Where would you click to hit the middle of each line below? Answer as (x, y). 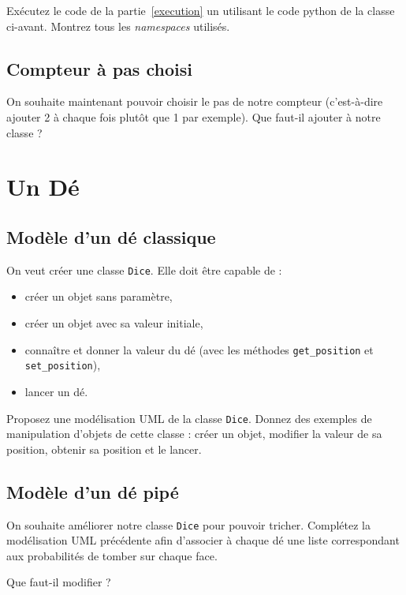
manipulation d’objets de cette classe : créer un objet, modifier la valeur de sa (194, 434)
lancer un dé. (56, 391)
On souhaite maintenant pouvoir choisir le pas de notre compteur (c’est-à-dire (195, 101)
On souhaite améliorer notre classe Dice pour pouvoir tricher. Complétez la (188, 524)
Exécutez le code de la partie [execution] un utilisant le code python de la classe (201, 10)
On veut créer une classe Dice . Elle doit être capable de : (144, 269)
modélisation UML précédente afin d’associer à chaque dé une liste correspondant (203, 540)
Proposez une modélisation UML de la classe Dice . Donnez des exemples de (189, 418)
